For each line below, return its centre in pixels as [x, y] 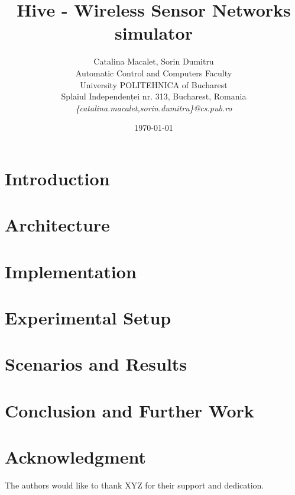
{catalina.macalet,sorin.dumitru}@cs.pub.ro [154, 107]
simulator [154, 33]
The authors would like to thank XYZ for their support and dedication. [134, 485]
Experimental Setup [88, 317]
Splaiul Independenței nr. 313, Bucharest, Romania [154, 96]
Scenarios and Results [96, 364]
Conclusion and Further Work [129, 410]
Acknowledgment [75, 457]
